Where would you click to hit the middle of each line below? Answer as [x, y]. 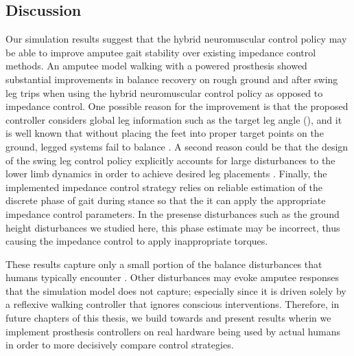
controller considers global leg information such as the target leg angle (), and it [174, 119]
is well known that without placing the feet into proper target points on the [165, 133]
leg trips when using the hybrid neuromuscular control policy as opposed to [164, 92]
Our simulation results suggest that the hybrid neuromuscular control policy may [176, 39]
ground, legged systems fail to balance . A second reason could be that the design [177, 146]
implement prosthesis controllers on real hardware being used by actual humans [173, 331]
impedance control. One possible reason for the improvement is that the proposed [177, 106]
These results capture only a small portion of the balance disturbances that [164, 264]
